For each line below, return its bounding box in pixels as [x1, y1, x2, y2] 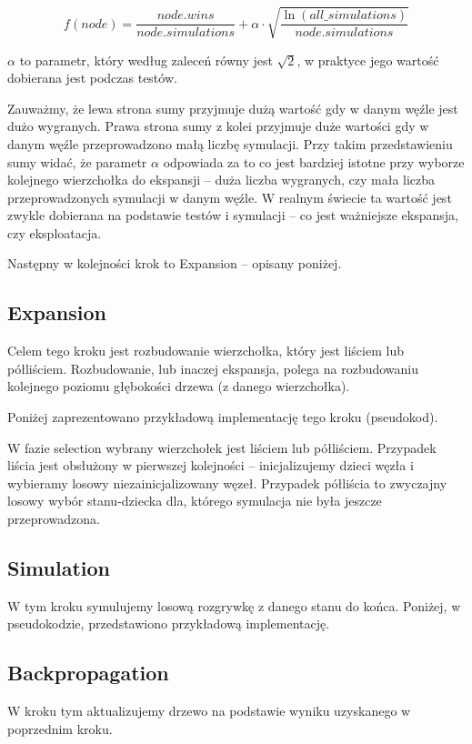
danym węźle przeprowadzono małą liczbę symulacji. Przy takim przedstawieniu [7, 134, 453, 153]
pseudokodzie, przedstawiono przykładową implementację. [7, 614, 330, 633]
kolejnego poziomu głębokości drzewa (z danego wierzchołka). [7, 377, 350, 396]
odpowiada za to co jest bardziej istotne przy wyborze [163, 152, 465, 171]
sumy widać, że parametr [7, 152, 147, 171]
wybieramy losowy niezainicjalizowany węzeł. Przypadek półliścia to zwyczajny [7, 473, 447, 492]
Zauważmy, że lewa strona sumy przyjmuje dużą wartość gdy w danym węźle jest [7, 98, 458, 117]
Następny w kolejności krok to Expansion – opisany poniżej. [7, 254, 342, 273]
